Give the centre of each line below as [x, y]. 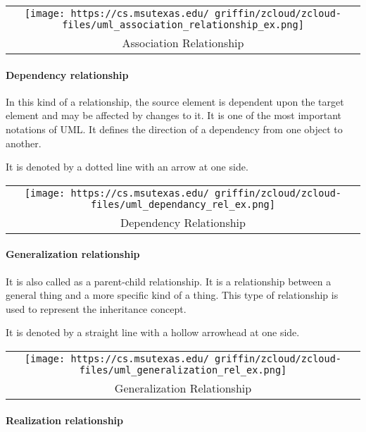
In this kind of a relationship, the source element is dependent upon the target [175, 101]
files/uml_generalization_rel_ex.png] [183, 370]
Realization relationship [65, 420]
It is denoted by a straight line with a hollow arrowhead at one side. [153, 332]
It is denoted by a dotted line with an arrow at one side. [127, 167]
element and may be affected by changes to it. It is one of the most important [173, 115]
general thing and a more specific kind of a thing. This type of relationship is [172, 295]
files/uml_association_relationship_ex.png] [183, 25]
